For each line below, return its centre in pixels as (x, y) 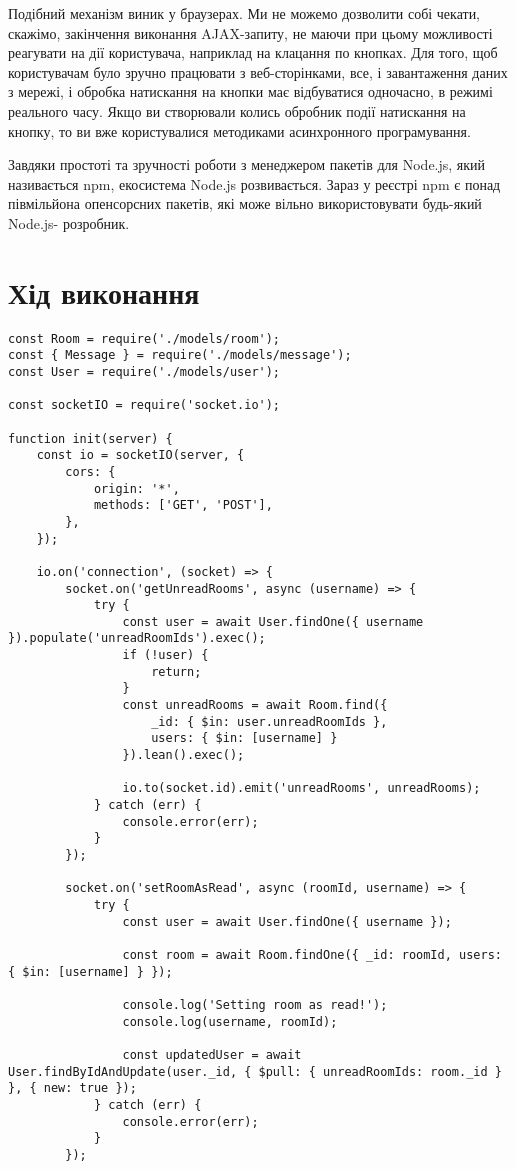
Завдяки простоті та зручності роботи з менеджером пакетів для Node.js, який (247, 164)
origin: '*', (136, 488)
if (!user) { (165, 655)
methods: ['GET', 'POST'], (183, 505)
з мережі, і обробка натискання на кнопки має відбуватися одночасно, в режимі (250, 91)
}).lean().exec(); (183, 755)
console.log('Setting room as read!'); (255, 1004)
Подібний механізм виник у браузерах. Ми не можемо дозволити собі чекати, (244, 13)
